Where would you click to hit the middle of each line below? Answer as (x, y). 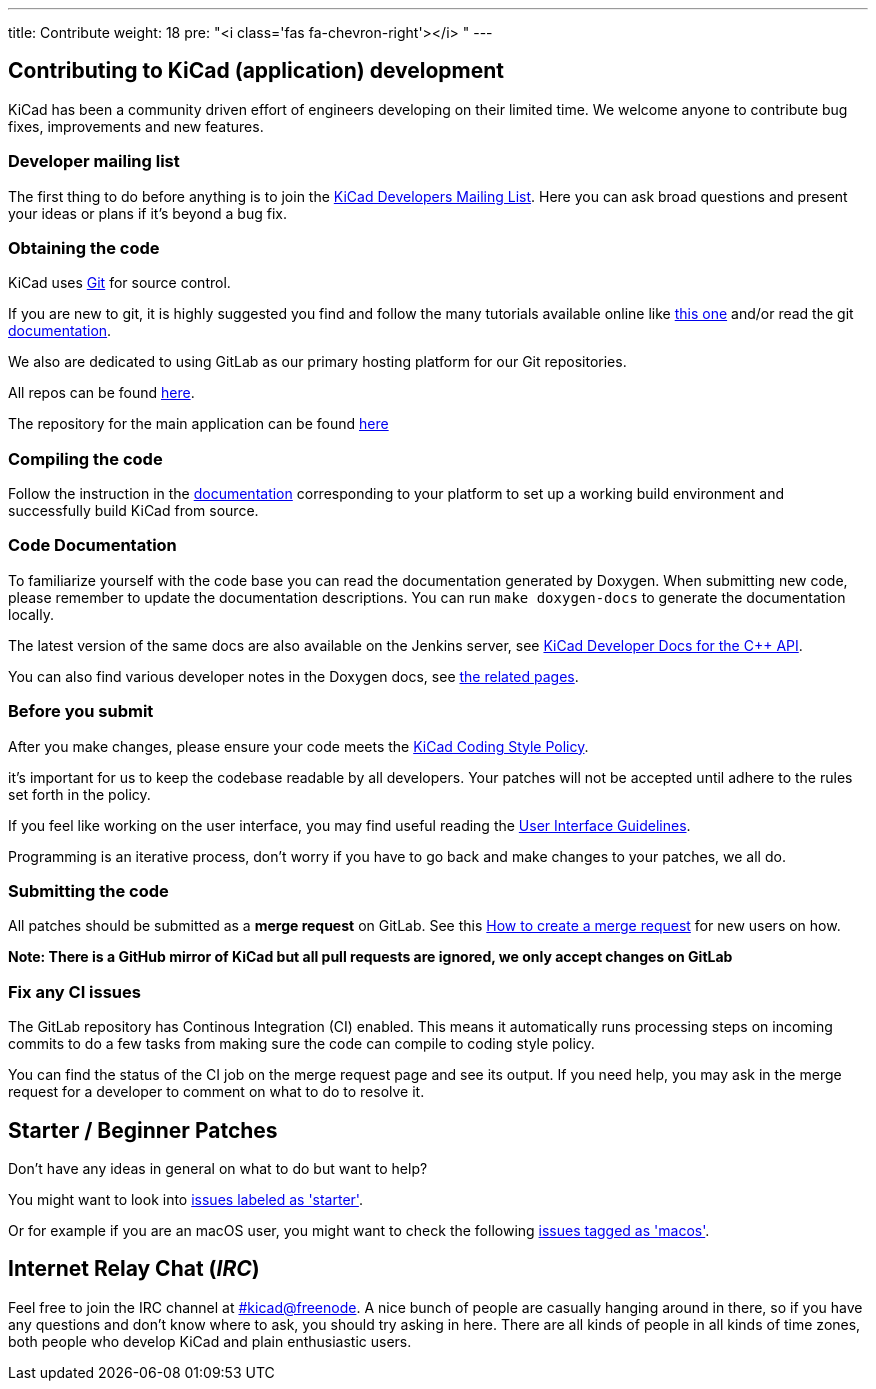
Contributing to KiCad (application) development (256, 71)
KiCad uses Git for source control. (119, 283)
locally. (31, 614)
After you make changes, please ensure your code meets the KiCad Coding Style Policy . (298, 746)
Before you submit (81, 711)
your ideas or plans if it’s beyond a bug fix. (147, 213)
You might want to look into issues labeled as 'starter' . (185, 1199)
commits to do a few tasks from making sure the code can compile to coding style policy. (301, 1044)
